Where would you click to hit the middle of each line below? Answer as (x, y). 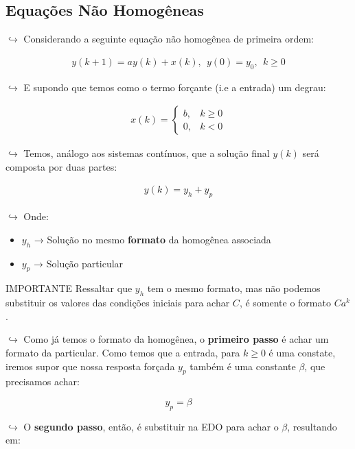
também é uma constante (243, 366)
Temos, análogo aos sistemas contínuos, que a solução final (147, 153)
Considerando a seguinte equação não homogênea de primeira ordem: (169, 39)
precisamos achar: (43, 381)
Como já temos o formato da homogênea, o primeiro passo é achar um (176, 339)
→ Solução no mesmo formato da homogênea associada (152, 239)
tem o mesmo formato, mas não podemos (234, 288)
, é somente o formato (285, 303)
